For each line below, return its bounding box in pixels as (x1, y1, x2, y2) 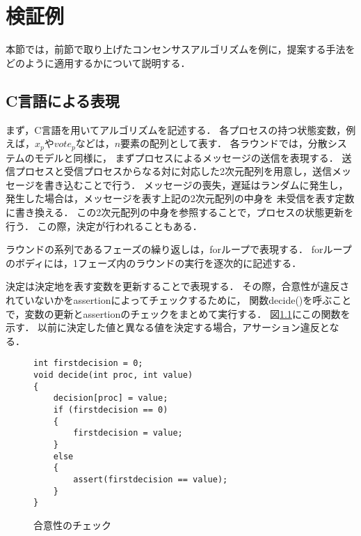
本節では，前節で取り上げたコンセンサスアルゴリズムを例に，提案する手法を (6, 42, 355, 56)
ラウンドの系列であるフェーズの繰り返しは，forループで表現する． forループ (6, 242, 352, 256)
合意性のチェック (33, 517, 111, 532)
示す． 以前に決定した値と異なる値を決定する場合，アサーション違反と (6, 320, 330, 335)
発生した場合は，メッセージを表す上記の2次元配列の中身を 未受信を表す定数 (6, 191, 355, 206)
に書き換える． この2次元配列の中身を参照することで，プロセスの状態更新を (6, 204, 354, 219)
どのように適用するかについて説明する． (6, 55, 191, 70)
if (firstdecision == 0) (53, 404, 168, 415)
